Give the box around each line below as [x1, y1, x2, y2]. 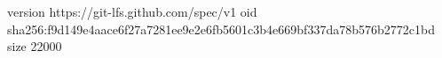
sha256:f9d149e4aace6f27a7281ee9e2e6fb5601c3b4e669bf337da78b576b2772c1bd [7, 19, 435, 38]
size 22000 [7, 37, 62, 55]
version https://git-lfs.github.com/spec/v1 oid [7, 3, 257, 20]
